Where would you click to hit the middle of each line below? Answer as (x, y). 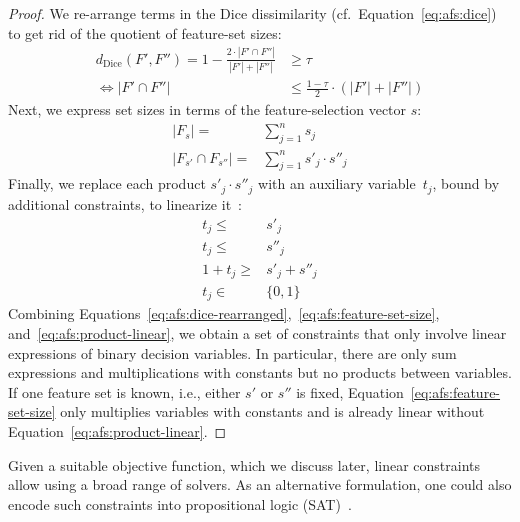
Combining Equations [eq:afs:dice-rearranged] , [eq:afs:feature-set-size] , (224, 313)
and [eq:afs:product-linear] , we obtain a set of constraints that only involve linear (257, 333)
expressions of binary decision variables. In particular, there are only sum (232, 352)
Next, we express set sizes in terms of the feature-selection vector (207, 109)
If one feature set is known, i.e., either (124, 391)
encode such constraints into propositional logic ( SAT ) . (180, 503)
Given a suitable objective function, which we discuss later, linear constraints (244, 464)
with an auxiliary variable (337, 183)
